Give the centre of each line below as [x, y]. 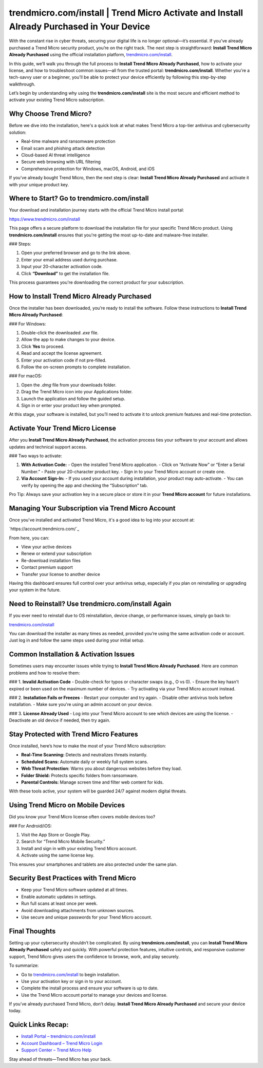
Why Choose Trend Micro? [50, 114]
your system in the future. [35, 590]
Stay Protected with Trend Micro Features [74, 734]
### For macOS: [26, 376]
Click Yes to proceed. [43, 346]
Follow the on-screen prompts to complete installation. [76, 367]
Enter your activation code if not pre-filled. [64, 360]
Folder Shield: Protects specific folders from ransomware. [80, 775]
